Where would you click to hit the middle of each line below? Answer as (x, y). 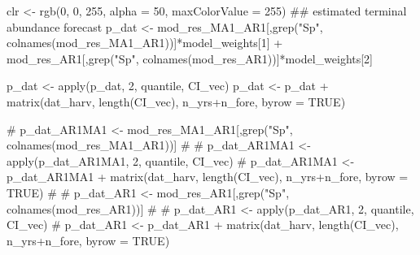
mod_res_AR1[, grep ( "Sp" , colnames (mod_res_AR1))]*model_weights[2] (190, 58)
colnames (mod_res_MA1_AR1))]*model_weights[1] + (145, 43)
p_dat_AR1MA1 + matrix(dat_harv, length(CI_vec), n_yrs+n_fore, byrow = (208, 177)
